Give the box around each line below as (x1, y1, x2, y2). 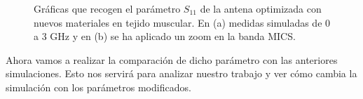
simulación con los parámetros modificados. (6, 79, 191, 94)
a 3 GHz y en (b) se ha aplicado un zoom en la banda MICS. (34, 29, 296, 44)
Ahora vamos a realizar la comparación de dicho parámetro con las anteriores (6, 52, 338, 67)
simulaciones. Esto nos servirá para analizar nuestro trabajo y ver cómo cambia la (6, 66, 357, 81)
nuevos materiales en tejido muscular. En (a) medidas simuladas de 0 (34, 15, 331, 29)
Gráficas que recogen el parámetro (34, 1, 181, 15)
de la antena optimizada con (200, 1, 322, 15)
